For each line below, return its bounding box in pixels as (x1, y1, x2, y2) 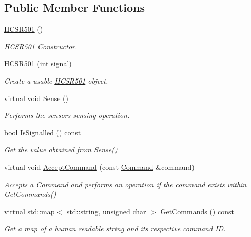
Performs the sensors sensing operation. (4, 110, 130, 121)
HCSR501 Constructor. (4, 41, 78, 51)
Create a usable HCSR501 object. (4, 75, 108, 86)
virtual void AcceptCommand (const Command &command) (4, 161, 195, 172)
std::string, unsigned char (66, 206, 146, 216)
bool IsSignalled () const (4, 127, 81, 137)
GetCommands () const (160, 206, 234, 216)
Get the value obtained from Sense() (4, 144, 118, 155)
